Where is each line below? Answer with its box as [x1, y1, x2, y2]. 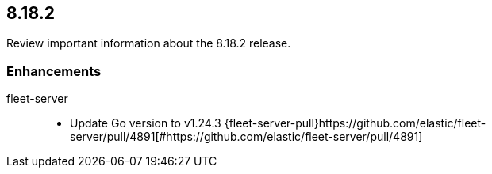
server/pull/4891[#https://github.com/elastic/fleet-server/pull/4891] [70, 130, 423, 144]
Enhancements [6, 62, 102, 79]
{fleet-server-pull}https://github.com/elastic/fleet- [224, 116, 486, 130]
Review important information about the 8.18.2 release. [6, 36, 291, 51]
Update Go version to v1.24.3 [70, 116, 221, 130]
